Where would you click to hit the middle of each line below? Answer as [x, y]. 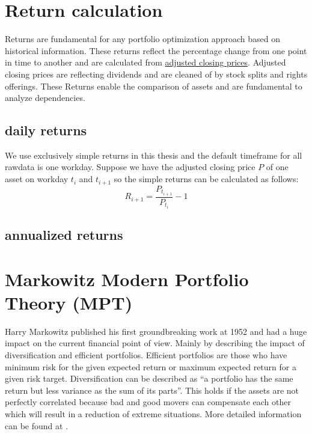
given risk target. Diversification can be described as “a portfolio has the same [149, 378]
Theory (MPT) [69, 302]
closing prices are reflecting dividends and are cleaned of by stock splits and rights [156, 74]
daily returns [46, 130]
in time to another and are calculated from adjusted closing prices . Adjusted [145, 62]
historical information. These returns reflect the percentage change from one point [156, 50]
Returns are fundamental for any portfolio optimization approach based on [142, 39]
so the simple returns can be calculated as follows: [206, 179]
